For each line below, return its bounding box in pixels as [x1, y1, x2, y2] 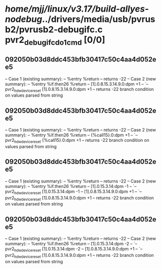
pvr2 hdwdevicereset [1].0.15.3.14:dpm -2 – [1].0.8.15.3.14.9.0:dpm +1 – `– [5, 246, 143, 253]
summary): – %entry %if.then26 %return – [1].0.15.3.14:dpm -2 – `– [5, 241, 138, 247]
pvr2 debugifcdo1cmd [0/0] [5, 34, 106, 47]
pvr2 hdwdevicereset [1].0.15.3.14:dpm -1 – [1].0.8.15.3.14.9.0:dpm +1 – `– [5, 188, 142, 195]
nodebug [5, 14, 42, 25]
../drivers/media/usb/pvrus [42, 14, 156, 25]
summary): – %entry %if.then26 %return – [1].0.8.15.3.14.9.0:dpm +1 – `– [5, 81, 149, 87]
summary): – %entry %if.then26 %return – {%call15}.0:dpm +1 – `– [5, 132, 138, 138]
